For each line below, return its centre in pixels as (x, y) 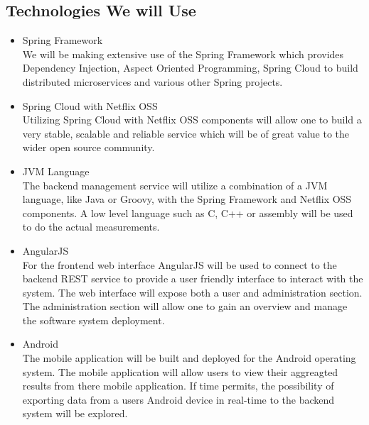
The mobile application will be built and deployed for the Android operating (189, 358)
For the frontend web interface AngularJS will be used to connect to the (180, 264)
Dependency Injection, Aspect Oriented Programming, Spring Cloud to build (190, 68)
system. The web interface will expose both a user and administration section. (192, 292)
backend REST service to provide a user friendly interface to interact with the (193, 278)
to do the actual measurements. (91, 227)
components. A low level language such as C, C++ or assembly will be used (188, 213)
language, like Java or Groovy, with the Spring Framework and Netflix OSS (187, 199)
